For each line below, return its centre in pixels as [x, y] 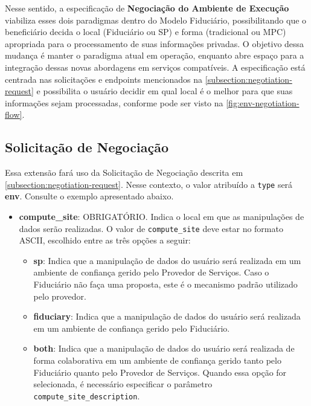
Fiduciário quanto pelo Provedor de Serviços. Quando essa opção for [160, 372]
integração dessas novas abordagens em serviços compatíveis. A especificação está [155, 67]
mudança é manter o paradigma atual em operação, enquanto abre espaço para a [155, 55]
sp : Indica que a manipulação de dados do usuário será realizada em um [167, 260]
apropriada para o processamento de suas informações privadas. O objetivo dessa [155, 43]
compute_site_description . [87, 395]
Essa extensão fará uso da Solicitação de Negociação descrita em [124, 172]
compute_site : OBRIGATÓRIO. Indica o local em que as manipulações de [162, 216]
